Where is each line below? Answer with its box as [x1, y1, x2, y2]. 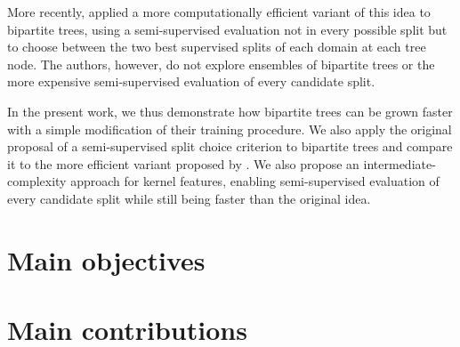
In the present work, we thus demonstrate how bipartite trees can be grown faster [7, 101, 453, 120]
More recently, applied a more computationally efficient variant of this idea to [7, 3, 431, 20]
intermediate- [363, 154, 436, 173]
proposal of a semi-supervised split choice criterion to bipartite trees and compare [7, 137, 453, 156]
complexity [7, 172, 67, 190]
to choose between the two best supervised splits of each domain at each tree [7, 37, 426, 56]
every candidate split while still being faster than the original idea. [7, 189, 371, 207]
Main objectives [7, 241, 206, 278]
